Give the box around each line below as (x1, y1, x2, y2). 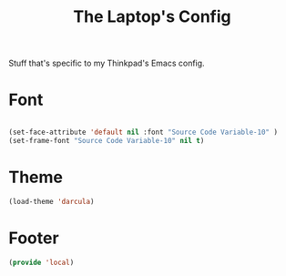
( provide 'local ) (8, 258, 75, 267)
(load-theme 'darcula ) (8, 197, 95, 206)
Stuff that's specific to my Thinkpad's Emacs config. (8, 57, 206, 69)
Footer (8, 228, 60, 248)
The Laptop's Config (73, 6, 231, 27)
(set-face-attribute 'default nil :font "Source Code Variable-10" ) (8, 128, 279, 138)
